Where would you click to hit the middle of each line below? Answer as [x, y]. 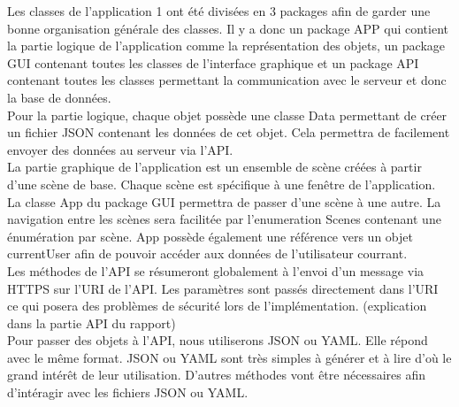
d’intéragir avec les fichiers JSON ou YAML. [128, 392]
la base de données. [59, 97]
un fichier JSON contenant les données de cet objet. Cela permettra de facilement [229, 132]
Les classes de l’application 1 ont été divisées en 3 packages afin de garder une [219, 11]
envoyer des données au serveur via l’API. [120, 149]
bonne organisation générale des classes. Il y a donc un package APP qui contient [228, 28]
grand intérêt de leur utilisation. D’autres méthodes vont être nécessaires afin [216, 375]
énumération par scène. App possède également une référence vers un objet [210, 236]
